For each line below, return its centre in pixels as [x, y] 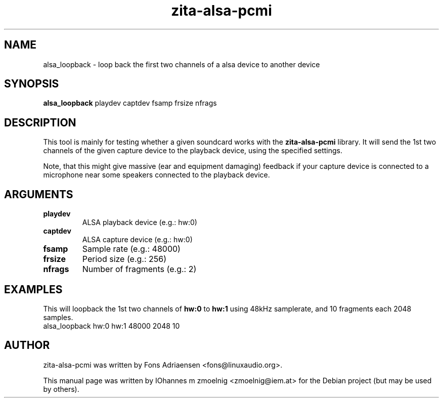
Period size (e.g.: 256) [124, 259]
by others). [61, 389]
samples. [58, 317]
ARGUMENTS [39, 194]
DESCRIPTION [40, 122]
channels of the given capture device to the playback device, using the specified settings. [193, 151]
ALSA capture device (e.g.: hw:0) [137, 240]
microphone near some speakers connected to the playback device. [157, 175]
